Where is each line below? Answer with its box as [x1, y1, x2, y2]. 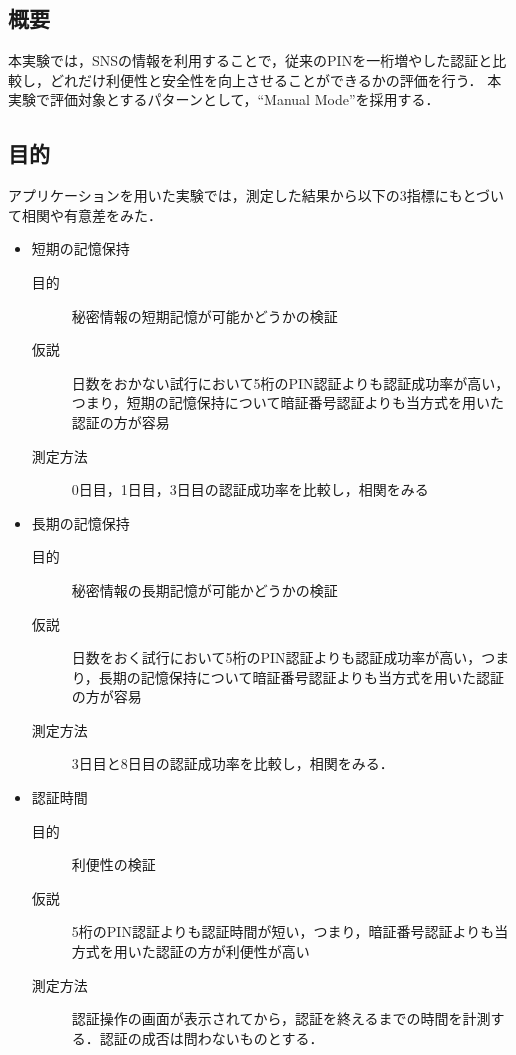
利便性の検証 [71, 854, 156, 875]
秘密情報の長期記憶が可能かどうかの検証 [71, 579, 338, 600]
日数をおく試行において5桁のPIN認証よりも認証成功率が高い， [71, 647, 482, 668]
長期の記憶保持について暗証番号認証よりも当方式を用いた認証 [98, 666, 505, 687]
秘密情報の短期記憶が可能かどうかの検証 [71, 305, 338, 326]
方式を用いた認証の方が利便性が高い [71, 941, 310, 962]
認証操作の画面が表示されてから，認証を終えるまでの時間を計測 [71, 1008, 491, 1029]
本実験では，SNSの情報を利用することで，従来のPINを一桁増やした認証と [8, 50, 493, 71]
